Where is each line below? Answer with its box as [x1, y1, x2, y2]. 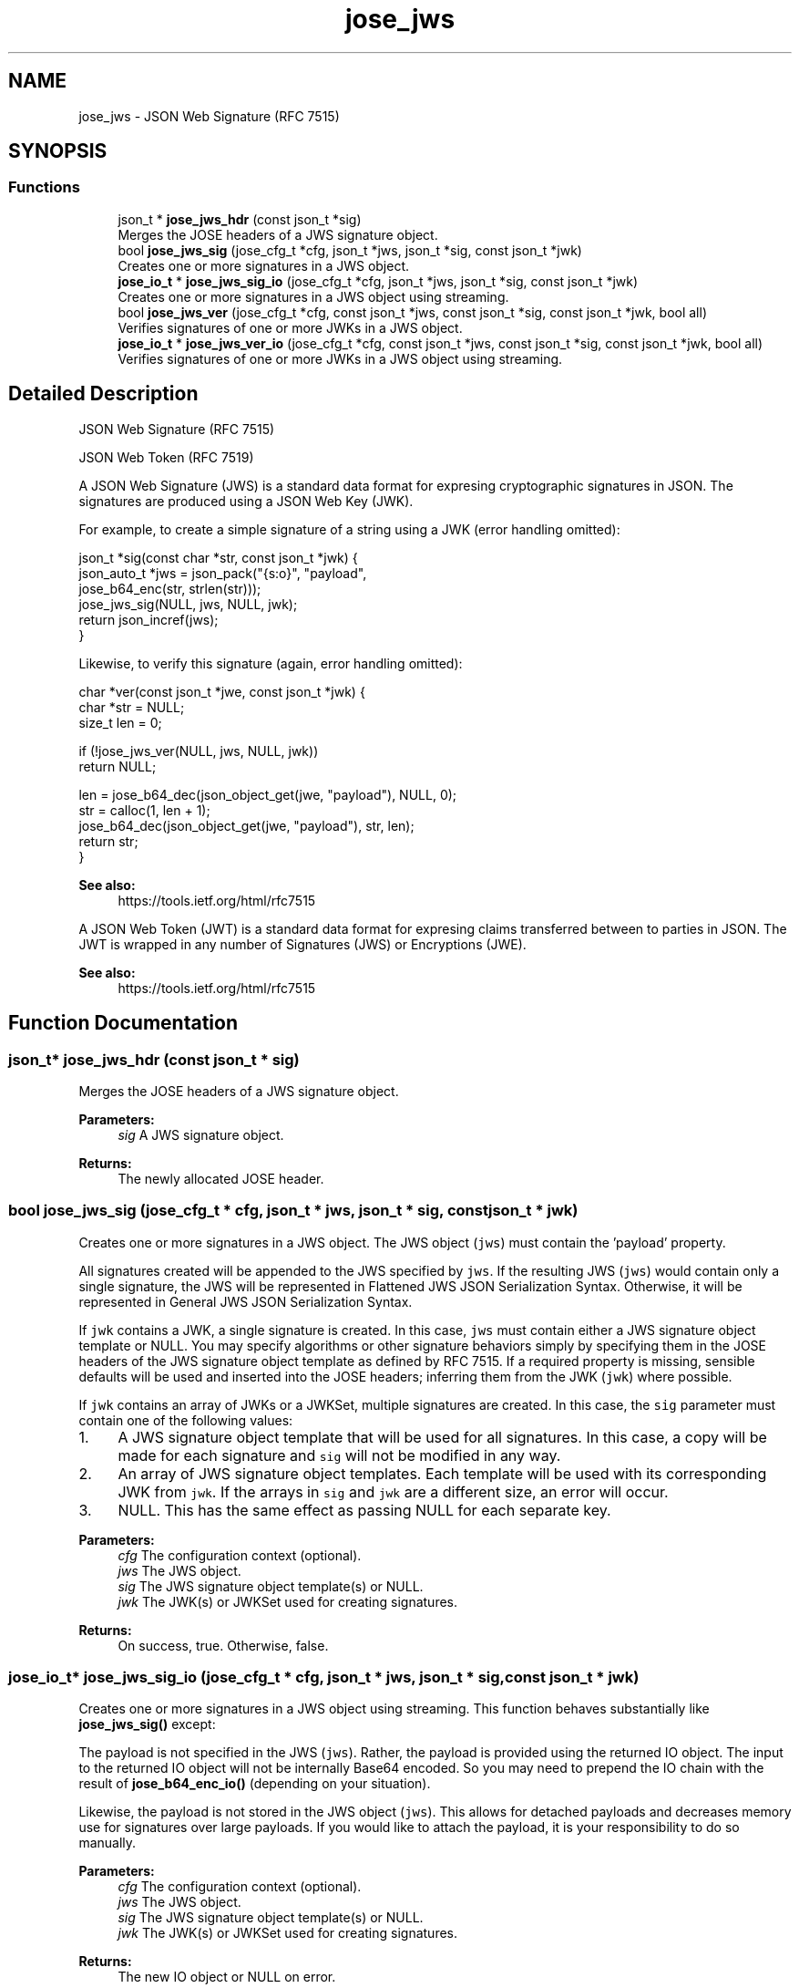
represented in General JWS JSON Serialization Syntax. [78, 1293, 413, 1310]
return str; [78, 833, 138, 849]
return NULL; [78, 758, 157, 774]
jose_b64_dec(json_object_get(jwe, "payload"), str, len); [78, 817, 415, 834]
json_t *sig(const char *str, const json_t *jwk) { [78, 549, 358, 565]
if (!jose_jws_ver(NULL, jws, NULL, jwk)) [78, 742, 319, 759]
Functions [8, 178, 80, 197]
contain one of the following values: [78, 1412, 293, 1428]
